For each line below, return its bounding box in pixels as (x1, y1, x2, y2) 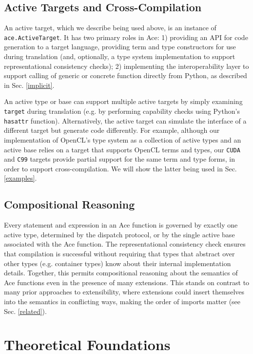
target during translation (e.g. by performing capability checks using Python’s (4, 106, 240, 116)
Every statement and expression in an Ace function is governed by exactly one (4, 220, 238, 230)
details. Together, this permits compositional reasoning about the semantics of (4, 268, 238, 278)
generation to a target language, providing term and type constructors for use (4, 42, 236, 52)
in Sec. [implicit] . (4, 80, 55, 90)
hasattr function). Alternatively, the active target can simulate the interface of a (4, 115, 247, 125)
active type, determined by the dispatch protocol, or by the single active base (4, 229, 235, 239)
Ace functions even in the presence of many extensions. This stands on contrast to (4, 277, 250, 287)
